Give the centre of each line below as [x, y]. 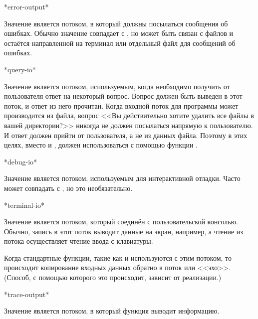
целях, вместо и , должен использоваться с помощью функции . [101, 145]
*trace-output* [27, 294]
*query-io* [20, 69]
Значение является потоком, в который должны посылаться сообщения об [116, 23]
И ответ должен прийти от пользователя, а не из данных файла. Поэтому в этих [126, 135]
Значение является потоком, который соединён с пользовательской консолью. [121, 222]
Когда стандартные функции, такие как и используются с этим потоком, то [118, 257]
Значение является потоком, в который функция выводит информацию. [112, 311]
